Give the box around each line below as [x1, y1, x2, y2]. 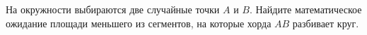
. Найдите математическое [249, 2, 362, 16]
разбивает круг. [292, 15, 359, 30]
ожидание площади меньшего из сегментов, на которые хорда [6, 15, 272, 30]
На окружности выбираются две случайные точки [6, 2, 220, 16]
